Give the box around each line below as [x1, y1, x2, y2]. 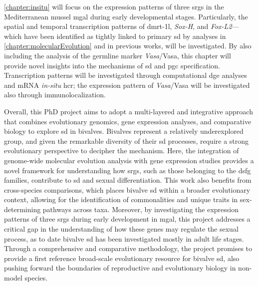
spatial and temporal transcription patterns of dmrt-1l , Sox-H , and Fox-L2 [4, 21, 232, 31]
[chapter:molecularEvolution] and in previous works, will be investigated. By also [4, 40, 252, 51]
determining [4, 204, 41, 214]
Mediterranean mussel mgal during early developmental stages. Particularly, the [4, 11, 248, 21]
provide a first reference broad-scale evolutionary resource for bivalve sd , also [4, 253, 240, 263]
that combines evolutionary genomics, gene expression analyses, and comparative [4, 116, 252, 126]
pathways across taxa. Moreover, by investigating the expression [42, 204, 239, 214]
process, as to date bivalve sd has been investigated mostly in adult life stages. [4, 233, 244, 244]
